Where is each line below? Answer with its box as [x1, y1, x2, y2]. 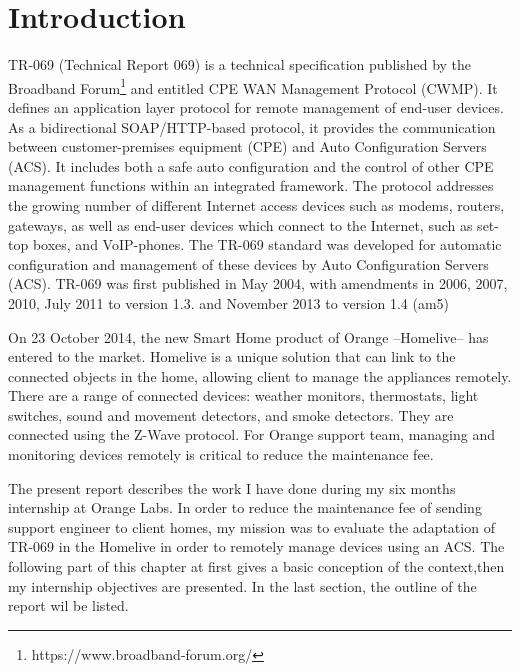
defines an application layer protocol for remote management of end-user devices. [8, 96, 504, 117]
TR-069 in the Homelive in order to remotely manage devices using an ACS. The [8, 536, 505, 557]
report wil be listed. [8, 595, 129, 616]
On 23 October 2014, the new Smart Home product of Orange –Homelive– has [8, 326, 489, 347]
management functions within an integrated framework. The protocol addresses [8, 175, 494, 196]
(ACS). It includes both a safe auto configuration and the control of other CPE [8, 155, 494, 176]
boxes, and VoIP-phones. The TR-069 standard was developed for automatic [32, 234, 502, 255]
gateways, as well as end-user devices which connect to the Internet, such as [8, 214, 473, 235]
